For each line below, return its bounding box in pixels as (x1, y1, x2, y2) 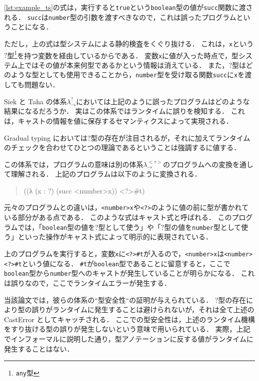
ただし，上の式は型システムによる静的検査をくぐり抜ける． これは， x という (4, 38, 254, 48)
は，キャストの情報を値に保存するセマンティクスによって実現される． (4, 115, 233, 126)
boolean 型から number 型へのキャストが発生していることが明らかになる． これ (4, 268, 255, 278)
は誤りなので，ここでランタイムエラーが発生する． (4, 277, 171, 288)
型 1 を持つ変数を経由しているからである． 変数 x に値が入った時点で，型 (7, 48, 239, 60)
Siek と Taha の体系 (4, 96, 67, 106)
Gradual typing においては (4, 132, 88, 143)
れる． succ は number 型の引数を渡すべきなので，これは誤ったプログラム (4, 11, 237, 22)
